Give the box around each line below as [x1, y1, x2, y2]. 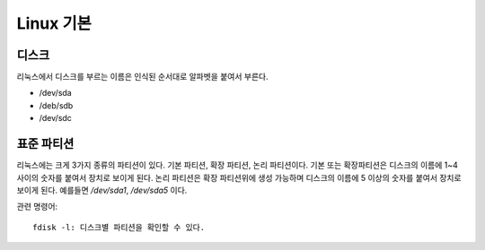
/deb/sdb [39, 99, 74, 111]
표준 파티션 [16, 136, 75, 151]
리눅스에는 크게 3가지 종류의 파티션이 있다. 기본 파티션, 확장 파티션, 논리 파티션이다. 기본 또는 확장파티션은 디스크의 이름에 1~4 [16, 159, 458, 170]
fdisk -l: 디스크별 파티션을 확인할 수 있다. [32, 222, 206, 232]
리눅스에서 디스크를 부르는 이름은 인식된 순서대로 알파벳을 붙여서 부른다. [16, 72, 269, 82]
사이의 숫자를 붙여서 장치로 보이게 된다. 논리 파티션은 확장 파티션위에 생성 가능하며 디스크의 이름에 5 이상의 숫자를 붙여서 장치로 [16, 172, 462, 183]
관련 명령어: [16, 202, 58, 212]
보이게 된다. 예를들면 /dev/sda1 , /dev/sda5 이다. [16, 185, 188, 195]
